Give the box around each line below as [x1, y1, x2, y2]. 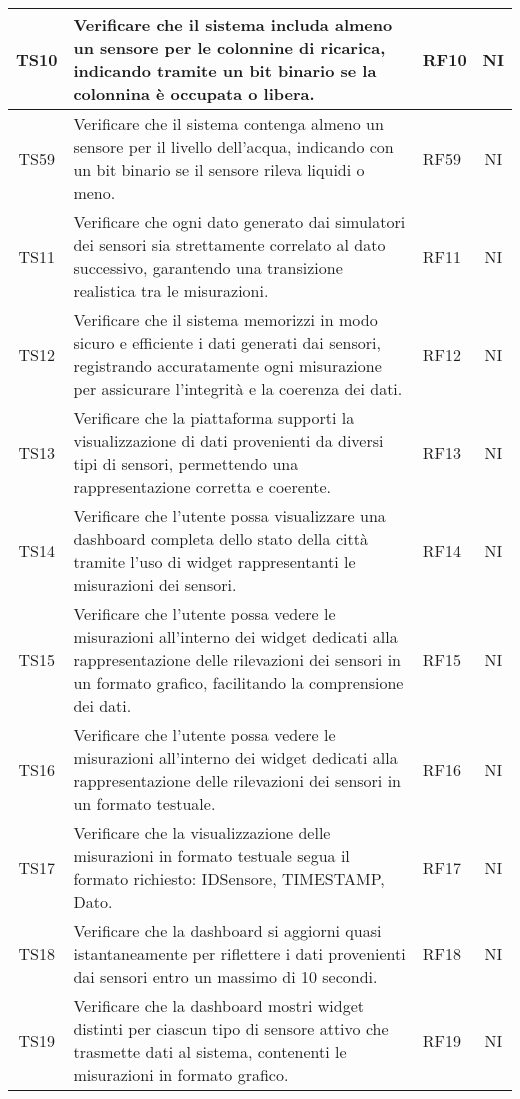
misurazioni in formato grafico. [73, 1063, 289, 1086]
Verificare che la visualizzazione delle [73, 821, 331, 844]
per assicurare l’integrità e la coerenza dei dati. [73, 377, 403, 400]
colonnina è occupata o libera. [73, 82, 315, 105]
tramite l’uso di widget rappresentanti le [73, 550, 356, 573]
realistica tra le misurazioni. [73, 279, 269, 302]
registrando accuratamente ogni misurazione [73, 354, 382, 377]
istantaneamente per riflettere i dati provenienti [73, 942, 406, 965]
